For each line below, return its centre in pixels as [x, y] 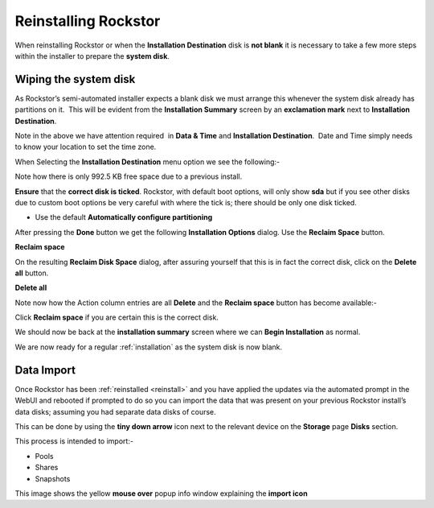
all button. [32, 273]
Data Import [45, 370]
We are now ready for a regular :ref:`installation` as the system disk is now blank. [149, 347]
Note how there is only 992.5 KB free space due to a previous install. [129, 176]
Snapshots [53, 478]
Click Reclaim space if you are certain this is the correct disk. [117, 317]
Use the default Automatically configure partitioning [124, 217]
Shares [47, 468]
